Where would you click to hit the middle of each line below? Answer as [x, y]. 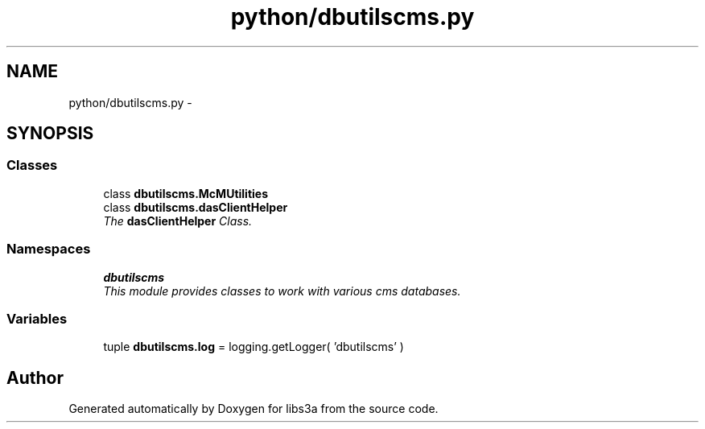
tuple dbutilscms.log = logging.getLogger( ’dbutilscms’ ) [254, 347]
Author [35, 377]
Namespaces [49, 249]
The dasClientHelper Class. [178, 221]
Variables [37, 318]
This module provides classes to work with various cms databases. [282, 291]
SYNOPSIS [50, 134]
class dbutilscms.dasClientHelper [196, 207]
